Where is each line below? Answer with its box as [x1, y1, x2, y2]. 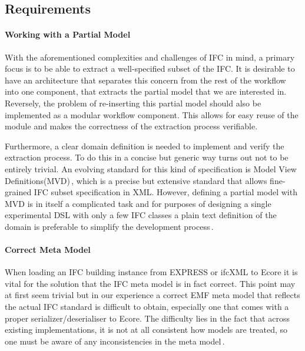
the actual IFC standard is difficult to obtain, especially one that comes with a [5, 300, 289, 313]
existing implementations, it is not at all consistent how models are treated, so [5, 323, 288, 336]
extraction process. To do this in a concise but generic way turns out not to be [5, 151, 289, 163]
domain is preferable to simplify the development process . [5, 220, 214, 232]
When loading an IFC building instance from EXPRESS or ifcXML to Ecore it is [5, 266, 298, 278]
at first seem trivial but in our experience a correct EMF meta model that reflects [5, 289, 300, 301]
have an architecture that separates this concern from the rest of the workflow [5, 73, 286, 86]
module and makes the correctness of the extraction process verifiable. [5, 120, 258, 132]
